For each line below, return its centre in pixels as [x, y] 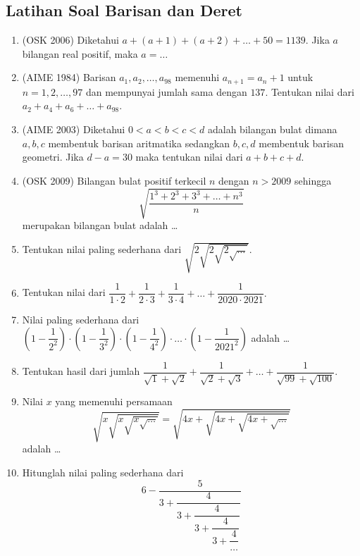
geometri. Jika [53, 157]
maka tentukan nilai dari [189, 157]
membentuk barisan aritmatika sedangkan [139, 143]
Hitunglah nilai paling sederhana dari [103, 472]
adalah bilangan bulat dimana [272, 129]
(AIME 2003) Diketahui [74, 129]
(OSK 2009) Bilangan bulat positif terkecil [114, 180]
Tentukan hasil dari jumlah [81, 371]
